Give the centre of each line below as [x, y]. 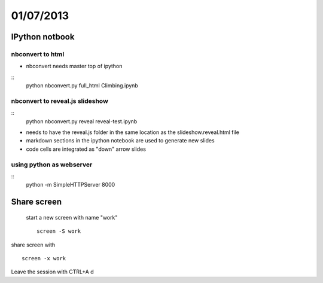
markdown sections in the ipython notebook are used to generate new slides [120, 141]
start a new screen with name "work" [72, 217]
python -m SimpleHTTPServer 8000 [71, 185]
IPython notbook [43, 37]
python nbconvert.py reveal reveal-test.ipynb [82, 121]
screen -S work [59, 231]
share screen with [33, 245]
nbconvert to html [38, 54]
